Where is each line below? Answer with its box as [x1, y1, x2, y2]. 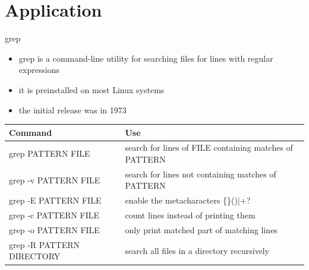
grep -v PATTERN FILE [9, 173, 100, 186]
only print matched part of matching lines [125, 224, 278, 236]
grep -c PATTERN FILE [9, 209, 100, 221]
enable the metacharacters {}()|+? [125, 194, 251, 207]
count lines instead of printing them [125, 209, 256, 221]
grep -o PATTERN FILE [9, 224, 100, 236]
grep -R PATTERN [9, 238, 80, 250]
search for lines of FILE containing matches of [125, 141, 293, 154]
